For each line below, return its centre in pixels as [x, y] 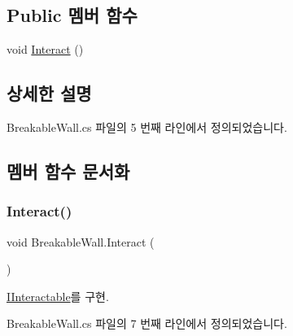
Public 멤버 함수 [72, 15]
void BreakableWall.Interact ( [81, 241]
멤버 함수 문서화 [68, 170]
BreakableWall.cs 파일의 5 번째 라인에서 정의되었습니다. [147, 127]
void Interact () [45, 49]
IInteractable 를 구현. [58, 296]
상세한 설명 [49, 93]
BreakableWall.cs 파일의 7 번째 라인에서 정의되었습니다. [147, 323]
